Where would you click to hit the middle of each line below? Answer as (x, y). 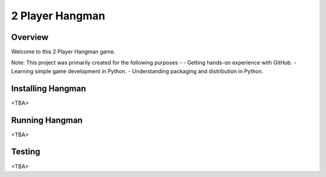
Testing (26, 152)
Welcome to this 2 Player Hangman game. (63, 52)
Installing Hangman (49, 88)
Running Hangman (47, 120)
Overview (30, 37)
